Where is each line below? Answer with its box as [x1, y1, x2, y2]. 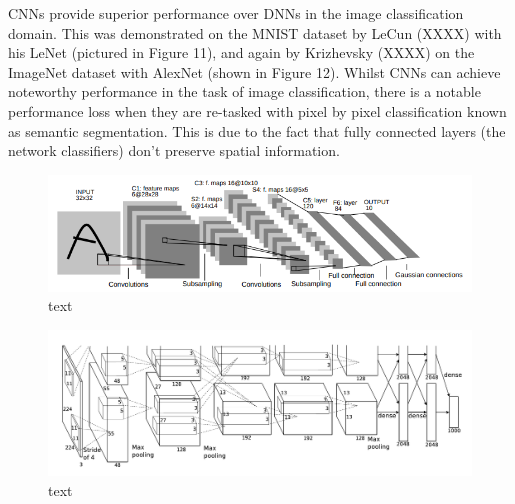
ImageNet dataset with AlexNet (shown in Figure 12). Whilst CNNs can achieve [8, 61, 501, 82]
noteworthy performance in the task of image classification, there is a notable [8, 81, 481, 102]
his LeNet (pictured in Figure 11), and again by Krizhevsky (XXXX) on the [8, 42, 475, 63]
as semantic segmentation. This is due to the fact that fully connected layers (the [8, 120, 506, 141]
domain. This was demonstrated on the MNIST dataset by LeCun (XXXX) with [8, 22, 502, 43]
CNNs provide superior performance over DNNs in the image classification [8, 3, 464, 23]
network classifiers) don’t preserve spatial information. [8, 140, 340, 161]
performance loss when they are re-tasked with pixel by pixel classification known [8, 100, 507, 121]
